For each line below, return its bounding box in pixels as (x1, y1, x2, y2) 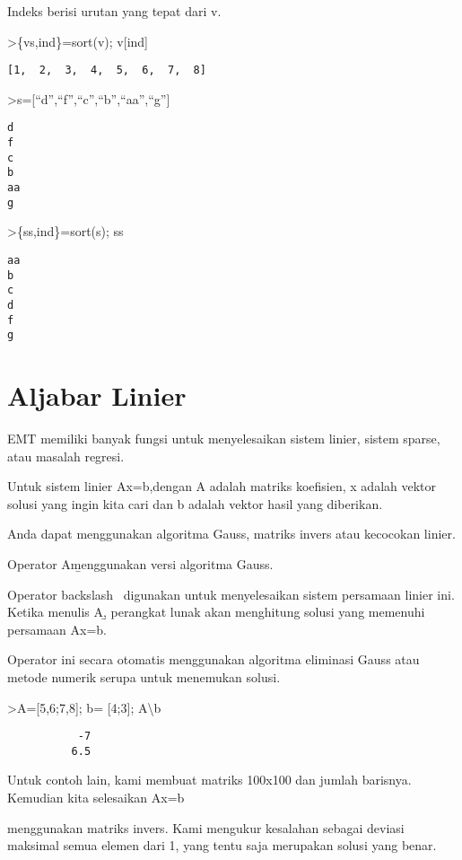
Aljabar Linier (7, 377, 187, 414)
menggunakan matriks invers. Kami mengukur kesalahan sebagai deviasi (7, 818, 405, 837)
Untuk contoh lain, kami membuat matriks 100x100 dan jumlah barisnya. (7, 770, 412, 789)
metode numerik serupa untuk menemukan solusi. (7, 667, 281, 686)
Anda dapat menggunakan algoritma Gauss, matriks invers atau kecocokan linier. (7, 524, 456, 543)
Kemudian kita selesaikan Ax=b (7, 788, 185, 807)
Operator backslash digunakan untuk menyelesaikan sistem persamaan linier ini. (7, 584, 455, 603)
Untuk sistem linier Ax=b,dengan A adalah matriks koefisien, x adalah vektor (7, 477, 437, 496)
